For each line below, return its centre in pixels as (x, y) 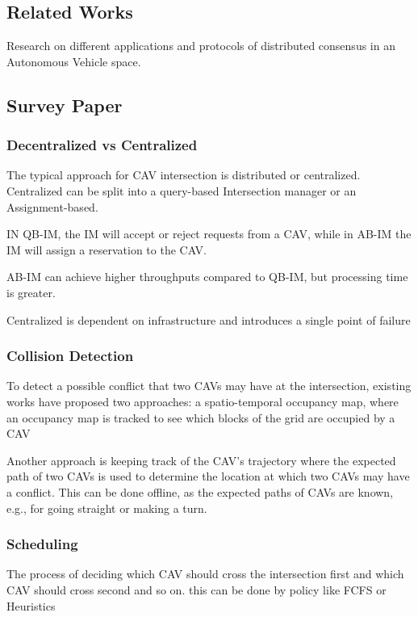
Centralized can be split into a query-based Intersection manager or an (182, 190)
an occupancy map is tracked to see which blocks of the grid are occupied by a (201, 417)
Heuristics (31, 605)
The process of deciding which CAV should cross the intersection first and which (205, 574)
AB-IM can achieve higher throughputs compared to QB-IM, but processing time (207, 277)
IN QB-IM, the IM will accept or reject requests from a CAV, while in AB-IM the (209, 234)
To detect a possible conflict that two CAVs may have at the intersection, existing (209, 386)
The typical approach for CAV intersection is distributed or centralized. (184, 175)
